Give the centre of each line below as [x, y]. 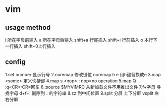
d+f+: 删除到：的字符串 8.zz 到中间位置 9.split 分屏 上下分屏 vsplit [86, 93]
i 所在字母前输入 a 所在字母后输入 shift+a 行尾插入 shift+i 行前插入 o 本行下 [81, 40]
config [15, 62]
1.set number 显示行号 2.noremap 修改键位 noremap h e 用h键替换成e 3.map [83, 74]
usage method [28, 27]
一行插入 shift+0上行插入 [30, 46]
